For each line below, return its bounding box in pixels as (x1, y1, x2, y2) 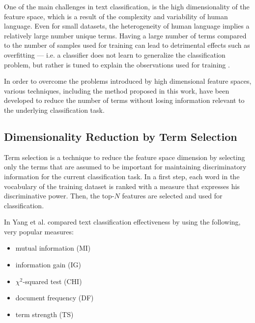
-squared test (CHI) (23, 276, 82, 286)
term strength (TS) (15, 309, 74, 319)
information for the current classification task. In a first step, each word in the (4, 171, 240, 181)
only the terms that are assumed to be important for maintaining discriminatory (4, 161, 247, 172)
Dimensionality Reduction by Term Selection (4, 129, 237, 144)
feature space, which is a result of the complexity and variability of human (4, 11, 228, 21)
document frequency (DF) (15, 292, 94, 303)
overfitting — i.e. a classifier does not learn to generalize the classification (4, 49, 226, 60)
